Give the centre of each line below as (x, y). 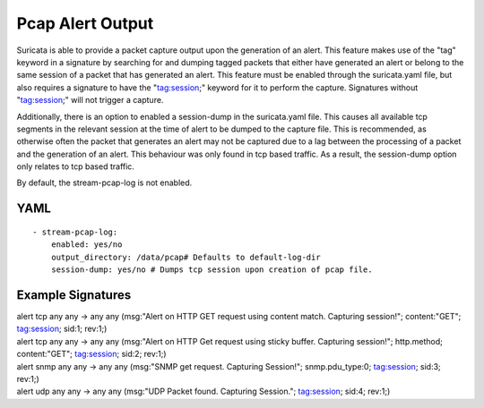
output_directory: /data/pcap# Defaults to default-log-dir (186, 257)
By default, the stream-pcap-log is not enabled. (104, 183)
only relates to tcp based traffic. (75, 166)
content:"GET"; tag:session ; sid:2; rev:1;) (91, 354)
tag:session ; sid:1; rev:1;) (62, 329)
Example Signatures (74, 295)
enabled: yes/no (86, 245)
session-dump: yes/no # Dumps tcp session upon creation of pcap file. (212, 270)
